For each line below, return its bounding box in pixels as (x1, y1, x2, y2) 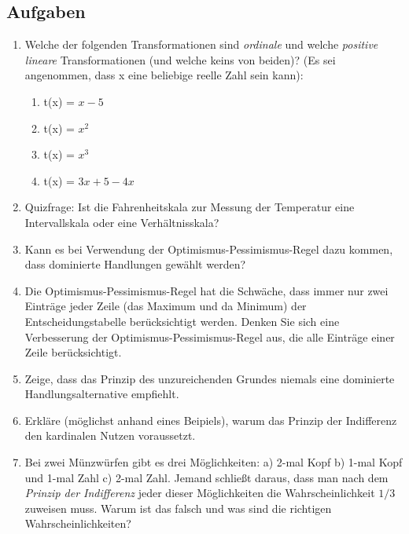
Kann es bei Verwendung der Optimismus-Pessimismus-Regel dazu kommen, (24, 240, 393, 257)
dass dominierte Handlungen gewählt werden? (24, 256, 246, 272)
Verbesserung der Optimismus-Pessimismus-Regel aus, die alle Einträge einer (24, 328, 395, 345)
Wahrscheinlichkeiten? (24, 515, 131, 532)
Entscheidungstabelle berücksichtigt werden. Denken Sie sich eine (24, 313, 340, 329)
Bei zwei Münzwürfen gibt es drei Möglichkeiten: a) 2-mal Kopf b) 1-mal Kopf (24, 454, 403, 470)
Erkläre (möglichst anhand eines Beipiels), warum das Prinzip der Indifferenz (24, 411, 397, 428)
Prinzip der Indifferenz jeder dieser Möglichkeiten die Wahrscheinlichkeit (24, 485, 375, 501)
